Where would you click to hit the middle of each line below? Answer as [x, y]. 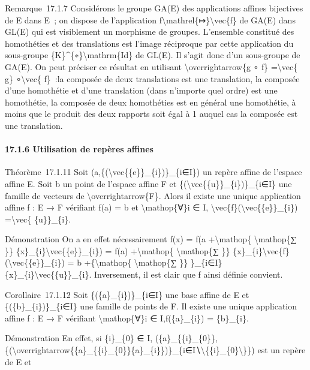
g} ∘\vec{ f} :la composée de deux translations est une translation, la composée [152, 78]
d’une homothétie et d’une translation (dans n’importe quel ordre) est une [141, 90]
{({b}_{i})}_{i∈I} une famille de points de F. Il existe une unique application [151, 306]
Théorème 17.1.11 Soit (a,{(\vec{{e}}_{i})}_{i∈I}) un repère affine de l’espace [154, 172]
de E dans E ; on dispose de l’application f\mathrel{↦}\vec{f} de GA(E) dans [150, 19]
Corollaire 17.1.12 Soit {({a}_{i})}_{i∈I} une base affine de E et [127, 294]
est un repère [282, 350]
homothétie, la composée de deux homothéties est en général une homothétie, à [151, 102]
